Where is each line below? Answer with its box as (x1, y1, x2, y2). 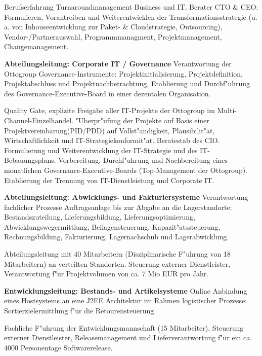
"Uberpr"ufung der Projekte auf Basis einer (75, 115, 209, 125)
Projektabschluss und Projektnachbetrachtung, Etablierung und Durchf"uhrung (4, 78, 250, 89)
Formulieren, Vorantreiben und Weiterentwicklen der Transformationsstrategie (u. (4, 11, 257, 22)
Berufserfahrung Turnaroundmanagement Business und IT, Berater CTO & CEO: (4, 2, 258, 12)
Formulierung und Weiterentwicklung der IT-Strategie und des (4, 145, 198, 155)
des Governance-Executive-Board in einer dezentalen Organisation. (4, 88, 211, 98)
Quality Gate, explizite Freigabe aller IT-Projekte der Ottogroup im (4, 105, 215, 116)
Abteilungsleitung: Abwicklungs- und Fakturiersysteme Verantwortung (4, 192, 248, 202)
